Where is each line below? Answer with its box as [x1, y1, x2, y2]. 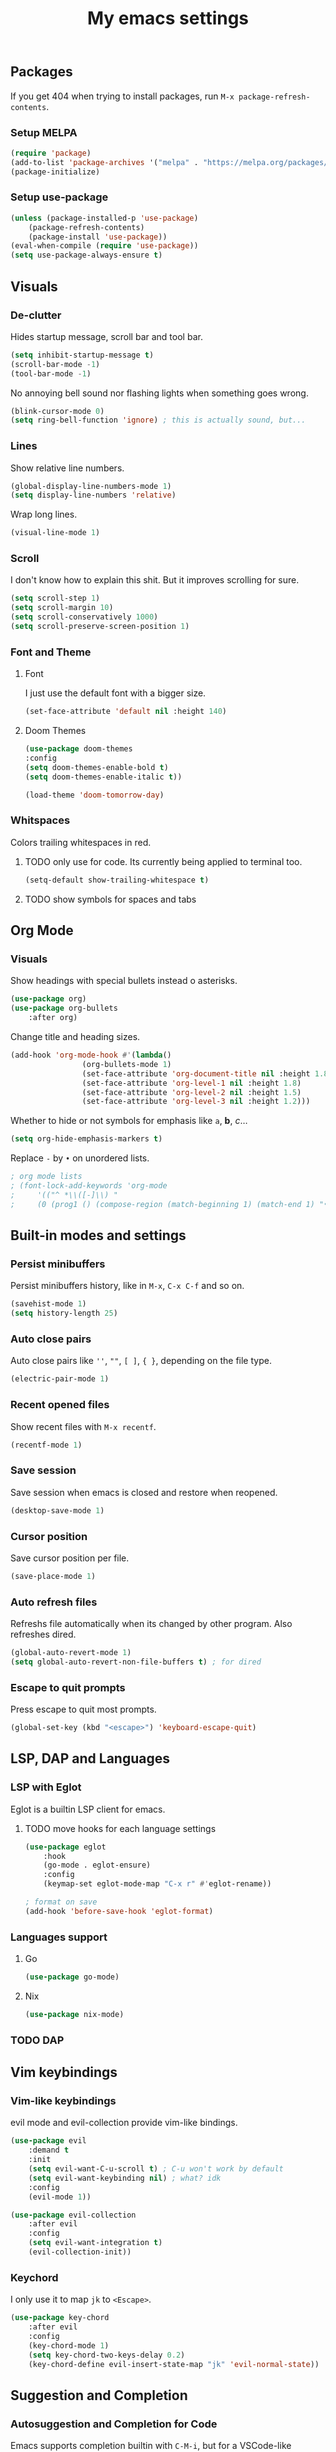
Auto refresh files [10, 1595, 98, 1609]
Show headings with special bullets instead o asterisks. [10, 975, 238, 987]
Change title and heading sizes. [10, 1031, 141, 1043]
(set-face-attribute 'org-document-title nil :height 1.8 [81, 1068, 329, 1079]
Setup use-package [10, 190, 109, 204]
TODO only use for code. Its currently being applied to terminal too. [24, 855, 303, 867]
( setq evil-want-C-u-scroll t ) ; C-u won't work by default [28, 2164, 284, 2174]
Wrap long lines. [10, 508, 78, 521]
